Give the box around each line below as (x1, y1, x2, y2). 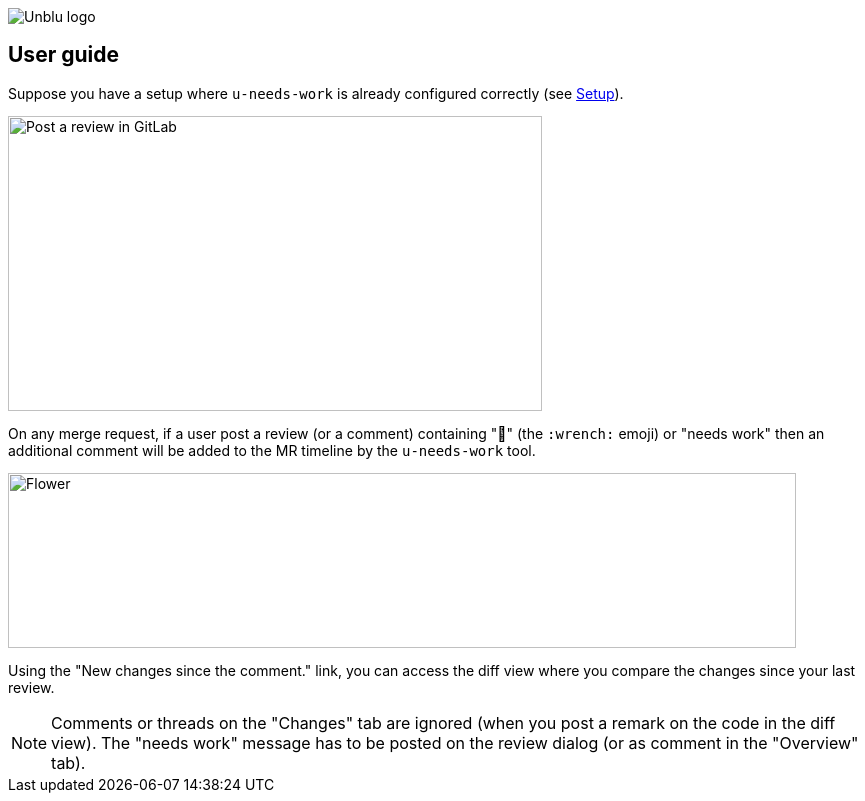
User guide (8, 42, 119, 68)
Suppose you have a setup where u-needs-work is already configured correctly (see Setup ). (8, 84, 624, 102)
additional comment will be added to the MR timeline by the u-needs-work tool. (8, 441, 536, 459)
